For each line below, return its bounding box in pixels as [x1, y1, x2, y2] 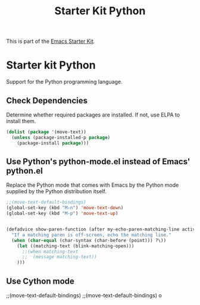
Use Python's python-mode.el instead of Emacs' [6, 156, 190, 166]
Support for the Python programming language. [6, 78, 123, 86]
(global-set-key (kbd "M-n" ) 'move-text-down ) [6, 205, 124, 211]
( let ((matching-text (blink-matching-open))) [17, 243, 135, 249]
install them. [6, 117, 36, 124]
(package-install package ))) [17, 140, 89, 146]
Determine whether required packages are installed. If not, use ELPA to [6, 111, 180, 118]
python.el [6, 165, 43, 176]
